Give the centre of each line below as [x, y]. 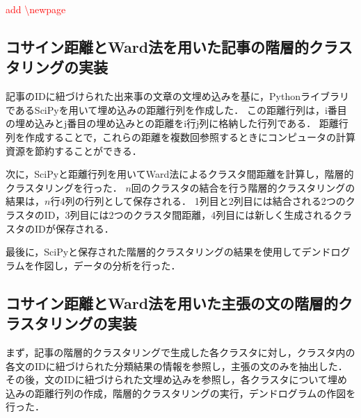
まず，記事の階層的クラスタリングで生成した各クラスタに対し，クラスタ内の [180, 352]
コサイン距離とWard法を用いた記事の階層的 [158, 46]
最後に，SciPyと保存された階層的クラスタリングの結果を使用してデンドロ [173, 252]
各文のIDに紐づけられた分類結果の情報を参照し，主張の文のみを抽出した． [177, 366]
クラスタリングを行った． [64, 187]
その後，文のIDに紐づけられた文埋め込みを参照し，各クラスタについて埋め [177, 379]
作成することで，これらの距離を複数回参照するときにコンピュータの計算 [190, 136]
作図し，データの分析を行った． [107, 265]
